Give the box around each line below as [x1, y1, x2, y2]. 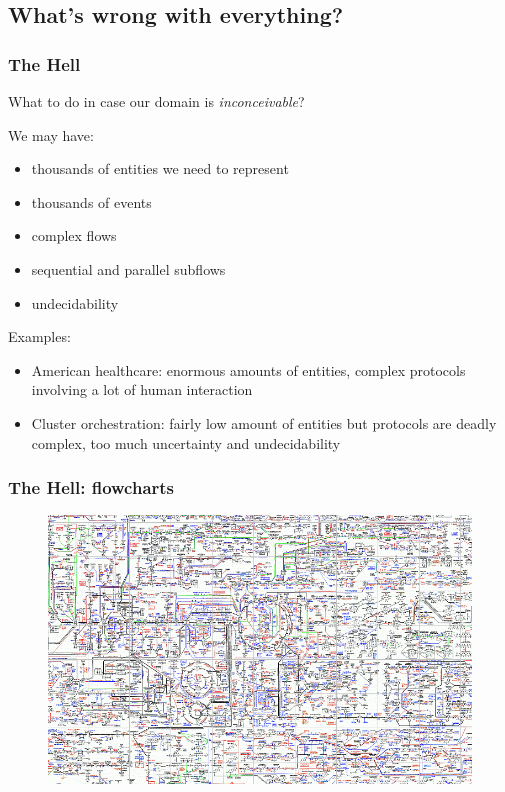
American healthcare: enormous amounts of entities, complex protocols [31, 359, 466, 380]
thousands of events [31, 191, 152, 212]
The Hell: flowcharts [8, 475, 175, 500]
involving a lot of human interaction [31, 379, 253, 400]
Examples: [8, 326, 71, 347]
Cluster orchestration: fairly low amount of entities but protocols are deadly [31, 412, 497, 433]
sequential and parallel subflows [31, 258, 226, 279]
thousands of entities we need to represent [31, 158, 289, 179]
